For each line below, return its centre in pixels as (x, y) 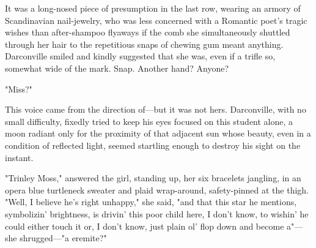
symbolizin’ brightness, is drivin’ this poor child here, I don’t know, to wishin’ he (157, 213)
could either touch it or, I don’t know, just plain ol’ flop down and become (145, 226)
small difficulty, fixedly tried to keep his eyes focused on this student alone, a (149, 121)
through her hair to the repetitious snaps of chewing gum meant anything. (144, 44)
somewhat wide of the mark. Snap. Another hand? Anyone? (117, 68)
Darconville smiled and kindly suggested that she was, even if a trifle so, (140, 56)
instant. (19, 157)
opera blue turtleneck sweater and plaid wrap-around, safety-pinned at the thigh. (157, 190)
